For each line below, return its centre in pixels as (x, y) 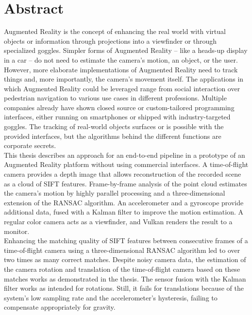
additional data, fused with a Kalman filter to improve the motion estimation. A (124, 212)
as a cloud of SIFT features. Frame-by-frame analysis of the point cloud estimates (126, 183)
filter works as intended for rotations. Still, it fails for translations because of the (124, 288)
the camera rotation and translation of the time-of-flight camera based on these (122, 269)
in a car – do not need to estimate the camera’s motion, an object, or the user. (121, 59)
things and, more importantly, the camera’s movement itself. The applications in (124, 79)
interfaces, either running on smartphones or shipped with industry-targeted (117, 117)
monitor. (17, 231)
